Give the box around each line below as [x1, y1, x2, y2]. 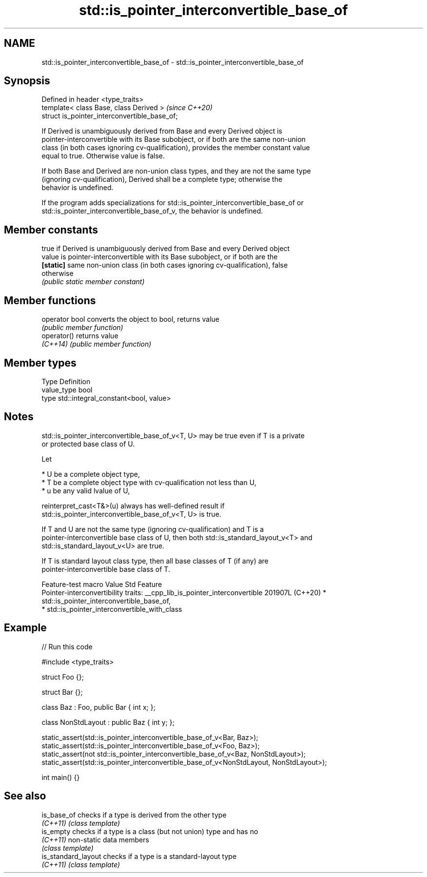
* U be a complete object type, [41, 469, 140, 478]
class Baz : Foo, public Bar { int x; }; [41, 702, 155, 711]
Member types [4, 356, 77, 369]
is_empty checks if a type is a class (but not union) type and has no [41, 827, 258, 836]
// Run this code [41, 642, 93, 651]
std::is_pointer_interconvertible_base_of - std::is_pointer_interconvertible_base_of [41, 58, 304, 66]
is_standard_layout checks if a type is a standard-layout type [41, 852, 237, 860]
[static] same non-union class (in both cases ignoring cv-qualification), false [41, 261, 288, 270]
